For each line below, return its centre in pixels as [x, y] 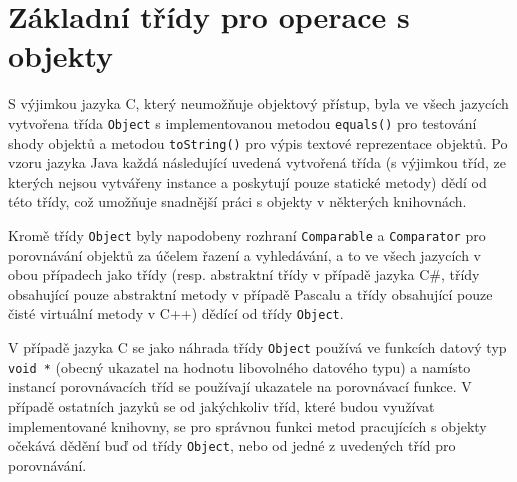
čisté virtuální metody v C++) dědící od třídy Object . [176, 313]
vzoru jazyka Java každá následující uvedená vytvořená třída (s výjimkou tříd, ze [257, 162]
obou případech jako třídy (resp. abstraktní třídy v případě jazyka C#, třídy [244, 274]
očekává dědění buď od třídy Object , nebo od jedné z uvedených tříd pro [232, 445]
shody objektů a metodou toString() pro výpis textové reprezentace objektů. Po [258, 142]
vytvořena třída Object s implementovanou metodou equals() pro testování [242, 122]
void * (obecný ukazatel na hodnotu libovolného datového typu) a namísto [239, 366]
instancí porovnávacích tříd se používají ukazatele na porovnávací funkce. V [240, 386]
